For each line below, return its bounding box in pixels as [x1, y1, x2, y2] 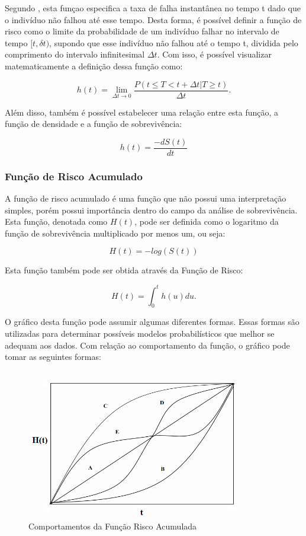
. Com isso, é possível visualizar [157, 48, 272, 60]
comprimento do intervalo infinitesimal [5, 48, 145, 60]
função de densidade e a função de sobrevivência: [5, 117, 182, 130]
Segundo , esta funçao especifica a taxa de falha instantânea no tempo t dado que [5, 2, 301, 14]
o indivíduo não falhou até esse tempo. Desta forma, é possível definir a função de [5, 13, 302, 25]
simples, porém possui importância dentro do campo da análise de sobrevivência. [5, 203, 298, 216]
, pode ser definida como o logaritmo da [134, 215, 279, 228]
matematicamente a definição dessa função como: [5, 59, 183, 72]
